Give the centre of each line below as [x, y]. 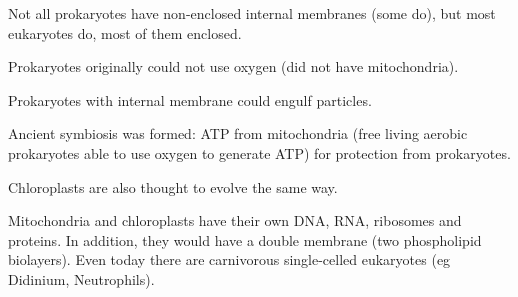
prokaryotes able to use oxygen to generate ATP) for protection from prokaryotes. [259, 152]
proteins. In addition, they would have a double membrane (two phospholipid [245, 239]
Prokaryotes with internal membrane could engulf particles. [190, 99]
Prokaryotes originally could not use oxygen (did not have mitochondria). [233, 66]
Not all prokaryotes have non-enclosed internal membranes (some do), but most [252, 13]
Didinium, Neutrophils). [81, 278]
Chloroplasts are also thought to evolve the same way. [173, 186]
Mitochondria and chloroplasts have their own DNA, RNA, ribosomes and [235, 220]
